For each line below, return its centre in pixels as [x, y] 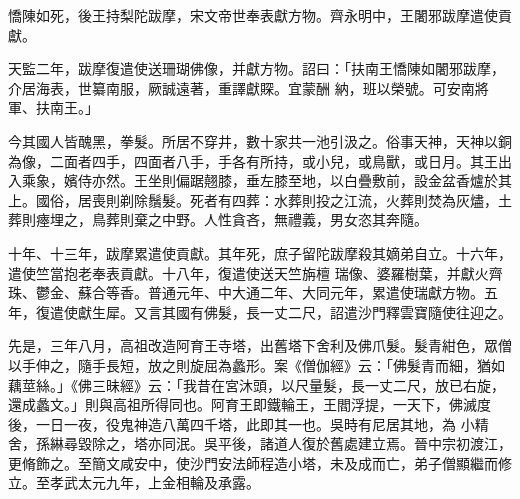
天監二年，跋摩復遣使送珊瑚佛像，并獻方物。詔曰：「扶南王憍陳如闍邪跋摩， [256, 68]
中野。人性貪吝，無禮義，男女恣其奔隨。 [294, 219]
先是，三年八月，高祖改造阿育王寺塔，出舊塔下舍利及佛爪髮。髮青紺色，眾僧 [260, 345]
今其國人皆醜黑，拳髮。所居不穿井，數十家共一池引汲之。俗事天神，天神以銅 [260, 140]
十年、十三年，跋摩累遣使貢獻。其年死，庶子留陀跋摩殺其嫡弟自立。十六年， [260, 252]
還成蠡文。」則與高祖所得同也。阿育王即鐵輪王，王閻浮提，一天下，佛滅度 [249, 404]
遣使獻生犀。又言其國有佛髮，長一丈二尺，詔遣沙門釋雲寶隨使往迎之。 [280, 311]
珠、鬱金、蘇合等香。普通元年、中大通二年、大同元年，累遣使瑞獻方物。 [246, 292]
